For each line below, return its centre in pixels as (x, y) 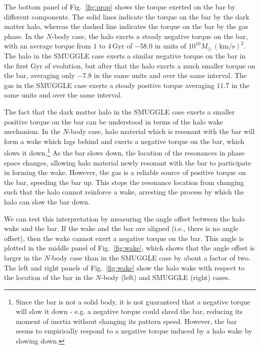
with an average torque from (47, 46)
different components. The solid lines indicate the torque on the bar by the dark (127, 16)
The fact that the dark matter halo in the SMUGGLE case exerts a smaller (119, 111)
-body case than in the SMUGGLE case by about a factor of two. (150, 257)
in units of (170, 46)
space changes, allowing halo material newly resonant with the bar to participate (128, 162)
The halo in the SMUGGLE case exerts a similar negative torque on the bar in (125, 55)
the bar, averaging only (39, 75)
